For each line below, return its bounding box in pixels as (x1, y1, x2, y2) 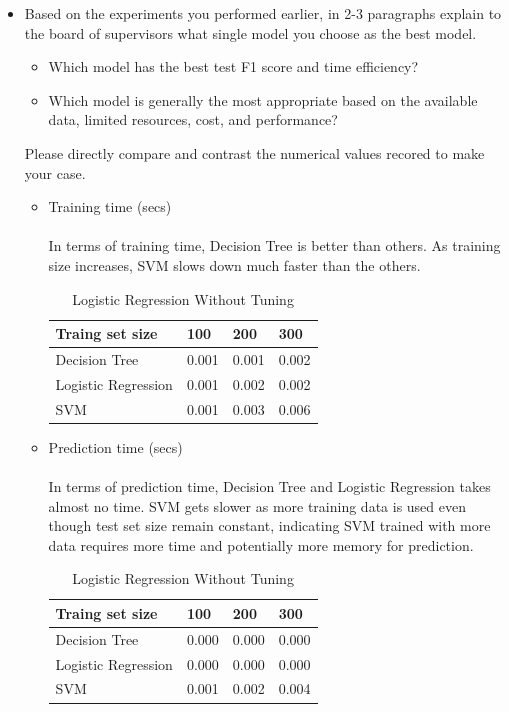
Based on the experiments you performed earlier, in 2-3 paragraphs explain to (24, 3, 502, 23)
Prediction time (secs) (48, 436, 183, 457)
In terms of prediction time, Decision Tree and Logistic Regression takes (48, 475, 491, 496)
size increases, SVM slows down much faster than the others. (48, 254, 421, 275)
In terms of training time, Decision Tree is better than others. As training (48, 235, 501, 256)
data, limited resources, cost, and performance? (48, 109, 338, 130)
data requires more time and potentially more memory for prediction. (48, 534, 474, 555)
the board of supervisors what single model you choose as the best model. (24, 22, 477, 43)
